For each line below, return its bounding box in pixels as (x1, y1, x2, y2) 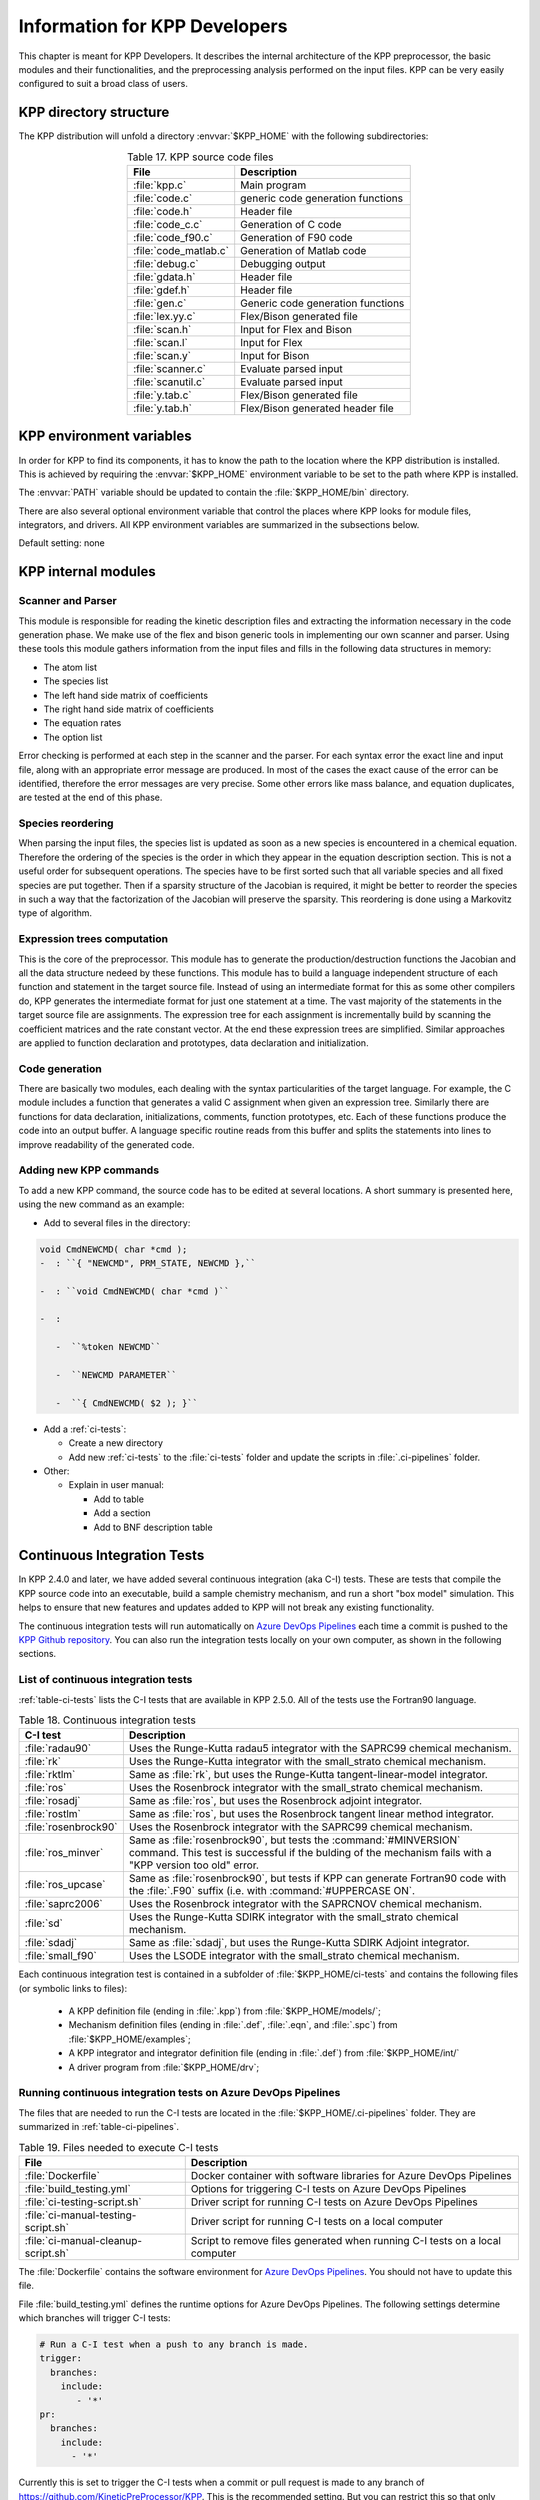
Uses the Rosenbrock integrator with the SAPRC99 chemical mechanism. (128, 1820, 474, 1834)
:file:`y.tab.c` (133, 388, 192, 402)
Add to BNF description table (93, 1521, 214, 1533)
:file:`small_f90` (24, 1949, 97, 1963)
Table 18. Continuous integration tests (18, 1713, 197, 1727)
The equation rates (43, 717, 122, 729)
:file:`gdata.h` (133, 270, 196, 284)
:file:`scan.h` (133, 323, 192, 336)
